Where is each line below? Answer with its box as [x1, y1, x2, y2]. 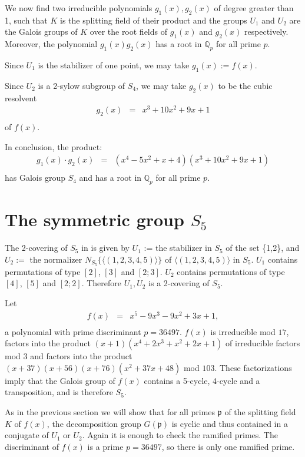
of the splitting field [224, 406, 296, 418]
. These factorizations [214, 361, 292, 373]
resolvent [5, 91, 37, 104]
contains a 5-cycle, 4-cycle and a [144, 374, 260, 386]
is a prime [87, 440, 124, 452]
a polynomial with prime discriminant [5, 325, 141, 337]
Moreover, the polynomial [5, 38, 98, 50]
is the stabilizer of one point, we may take [38, 58, 190, 71]
